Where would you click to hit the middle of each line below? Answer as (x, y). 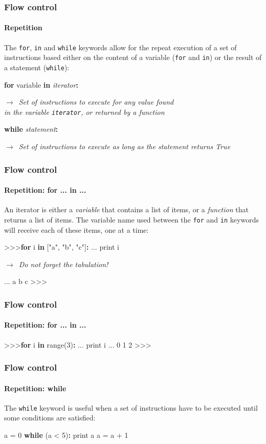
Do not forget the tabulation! (63, 264)
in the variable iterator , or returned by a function (84, 112)
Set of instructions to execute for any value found (96, 102)
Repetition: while (35, 388)
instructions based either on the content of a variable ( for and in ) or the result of (133, 57)
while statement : (31, 129)
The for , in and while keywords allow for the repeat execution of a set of (120, 47)
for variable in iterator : (41, 84)
